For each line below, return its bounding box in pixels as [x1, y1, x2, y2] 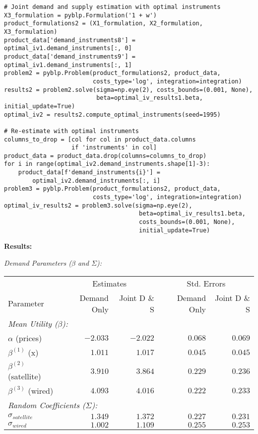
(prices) [15, 332, 42, 344]
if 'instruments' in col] [71, 144, 157, 151]
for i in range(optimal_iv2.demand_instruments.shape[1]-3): [4, 160, 210, 168]
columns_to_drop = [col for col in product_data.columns [4, 136, 196, 143]
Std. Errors [187, 277, 226, 289]
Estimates [92, 277, 127, 289]
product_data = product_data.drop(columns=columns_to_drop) [4, 152, 207, 159]
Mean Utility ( [8, 317, 58, 329]
